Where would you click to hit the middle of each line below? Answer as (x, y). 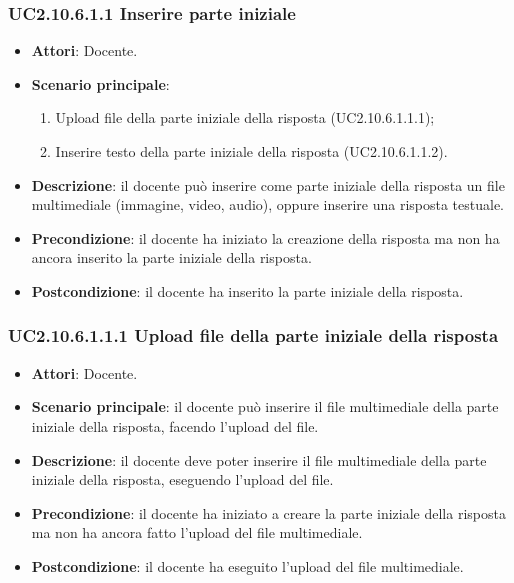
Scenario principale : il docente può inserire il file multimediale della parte (265, 406)
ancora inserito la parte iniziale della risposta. (171, 257)
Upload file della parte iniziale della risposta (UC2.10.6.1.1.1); (245, 117)
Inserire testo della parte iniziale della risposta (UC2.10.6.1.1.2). (251, 151)
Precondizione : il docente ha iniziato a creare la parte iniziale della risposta (268, 512)
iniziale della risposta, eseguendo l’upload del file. (182, 479)
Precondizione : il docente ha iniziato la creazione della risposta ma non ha (265, 237)
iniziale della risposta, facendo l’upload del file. (175, 425)
